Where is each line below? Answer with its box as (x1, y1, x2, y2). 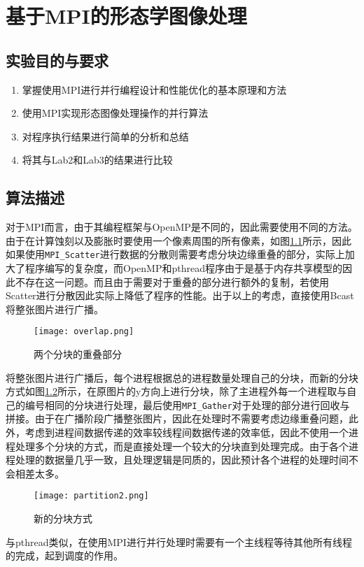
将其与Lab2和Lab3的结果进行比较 (22, 152, 173, 167)
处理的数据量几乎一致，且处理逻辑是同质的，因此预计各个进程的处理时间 (15, 452, 349, 467)
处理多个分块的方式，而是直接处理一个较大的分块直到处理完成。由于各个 (15, 438, 349, 453)
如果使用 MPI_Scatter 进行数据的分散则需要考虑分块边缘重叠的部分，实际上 (6, 247, 345, 261)
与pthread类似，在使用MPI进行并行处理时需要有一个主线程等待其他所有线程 (6, 534, 352, 549)
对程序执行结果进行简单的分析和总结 (22, 129, 189, 143)
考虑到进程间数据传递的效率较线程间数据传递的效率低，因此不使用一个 (24, 425, 349, 440)
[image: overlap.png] (34, 326, 134, 337)
